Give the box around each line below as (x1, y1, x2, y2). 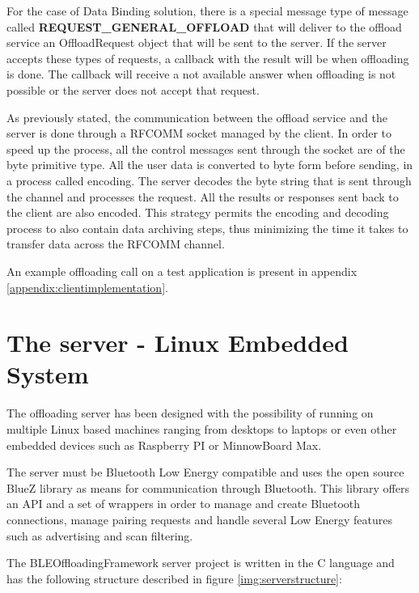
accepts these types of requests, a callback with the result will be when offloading (6, 49, 409, 66)
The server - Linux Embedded (6, 326, 349, 359)
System (6, 358, 89, 391)
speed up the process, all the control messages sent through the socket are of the (6, 140, 405, 157)
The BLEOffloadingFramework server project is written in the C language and (6, 554, 395, 571)
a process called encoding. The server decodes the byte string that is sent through (6, 172, 412, 188)
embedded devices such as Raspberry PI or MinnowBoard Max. (6, 436, 322, 453)
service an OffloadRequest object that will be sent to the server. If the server (6, 34, 387, 51)
